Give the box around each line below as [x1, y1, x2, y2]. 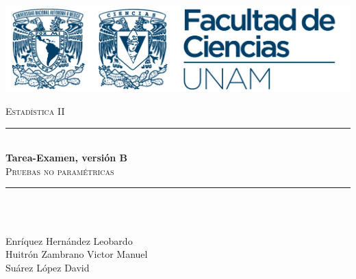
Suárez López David [5, 260, 90, 274]
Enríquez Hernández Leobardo [5, 233, 133, 248]
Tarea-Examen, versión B [5, 150, 128, 165]
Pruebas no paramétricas [5, 163, 114, 178]
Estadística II [5, 104, 65, 118]
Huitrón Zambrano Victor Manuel [5, 247, 148, 261]
